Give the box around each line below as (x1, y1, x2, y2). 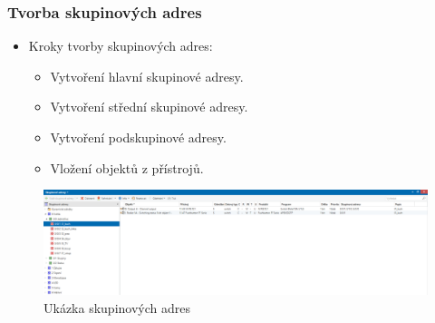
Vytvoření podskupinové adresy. (50, 128, 227, 146)
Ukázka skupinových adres (43, 298, 190, 317)
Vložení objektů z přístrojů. (50, 158, 204, 177)
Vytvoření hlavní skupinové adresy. (50, 66, 244, 85)
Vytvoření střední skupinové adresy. (50, 97, 248, 116)
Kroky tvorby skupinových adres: (28, 36, 213, 55)
